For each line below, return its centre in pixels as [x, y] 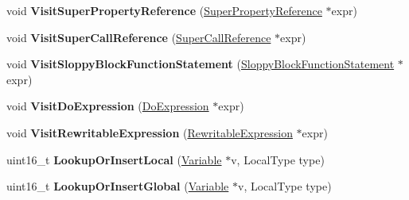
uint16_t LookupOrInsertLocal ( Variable [114, 159]
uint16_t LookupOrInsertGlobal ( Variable [118, 186]
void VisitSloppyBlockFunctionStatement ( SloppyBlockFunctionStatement [201, 64]
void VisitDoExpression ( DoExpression [108, 106]
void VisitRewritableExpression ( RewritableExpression [150, 132]
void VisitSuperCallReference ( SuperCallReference [139, 37]
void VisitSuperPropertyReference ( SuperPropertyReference [164, 10]
